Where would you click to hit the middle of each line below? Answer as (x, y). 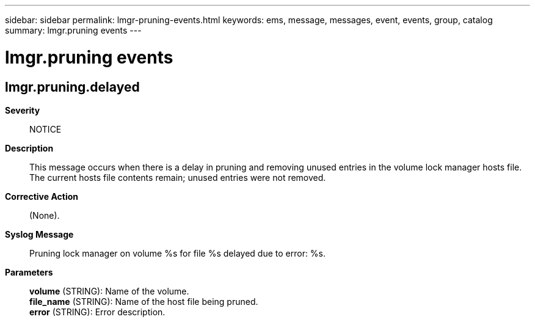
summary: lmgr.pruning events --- (73, 30)
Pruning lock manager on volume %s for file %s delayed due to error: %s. (178, 253)
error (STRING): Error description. (97, 312)
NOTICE (45, 129)
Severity (23, 110)
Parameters (29, 272)
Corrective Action (42, 196)
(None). (45, 215)
